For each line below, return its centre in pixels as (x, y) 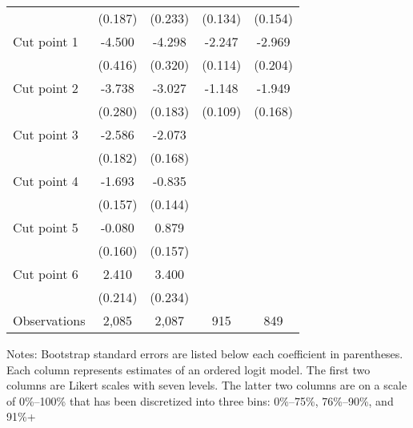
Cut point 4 (46, 181)
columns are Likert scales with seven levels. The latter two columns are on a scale (207, 385)
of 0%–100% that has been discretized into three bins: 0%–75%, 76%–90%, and (200, 400)
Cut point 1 (46, 41)
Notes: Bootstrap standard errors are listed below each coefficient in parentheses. (205, 353)
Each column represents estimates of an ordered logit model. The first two (188, 369)
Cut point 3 (46, 134)
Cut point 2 (46, 88)
